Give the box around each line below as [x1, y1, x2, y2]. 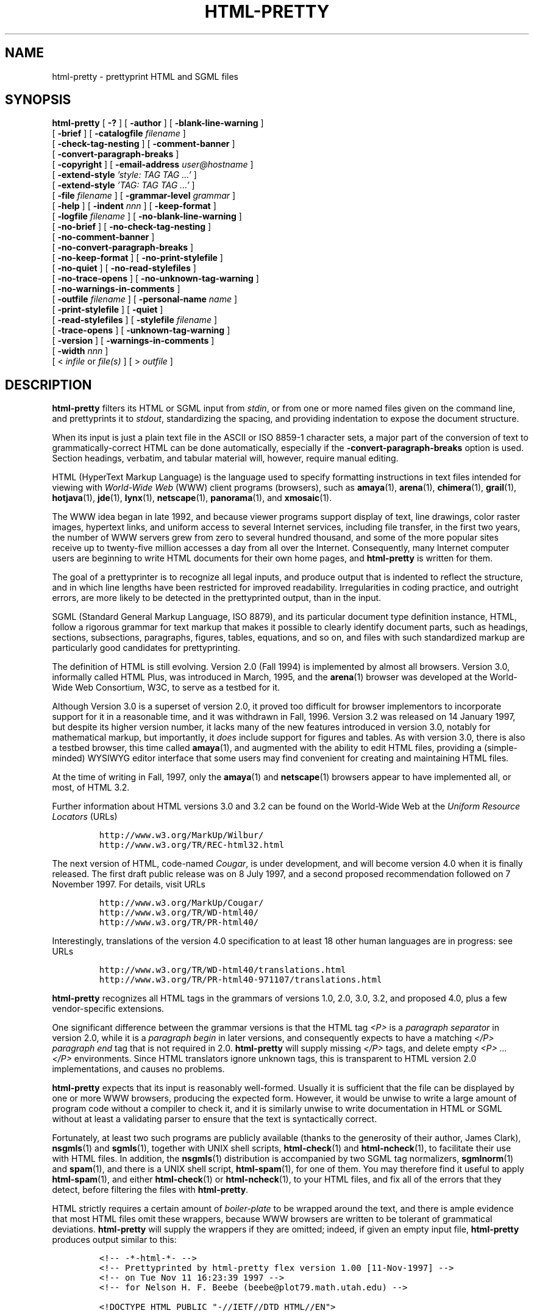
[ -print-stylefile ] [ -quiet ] [52, 304, 163, 315]
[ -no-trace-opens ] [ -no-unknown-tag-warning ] [52, 273, 259, 284]
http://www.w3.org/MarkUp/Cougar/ [99, 898, 264, 908]
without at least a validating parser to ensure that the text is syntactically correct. [52, 1114, 377, 1125]
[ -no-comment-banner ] [52, 232, 155, 243]
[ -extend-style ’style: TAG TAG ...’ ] [52, 169, 197, 180]
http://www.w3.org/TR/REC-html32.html [99, 840, 285, 850]
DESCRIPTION [5, 377, 92, 393]
